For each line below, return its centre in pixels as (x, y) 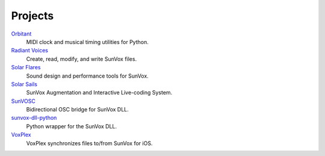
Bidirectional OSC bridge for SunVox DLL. (77, 110)
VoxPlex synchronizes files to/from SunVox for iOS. (89, 143)
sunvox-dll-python (34, 118)
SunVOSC (23, 101)
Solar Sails (24, 84)
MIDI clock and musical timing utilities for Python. (87, 42)
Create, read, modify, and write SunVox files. (82, 59)
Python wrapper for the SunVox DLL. (72, 126)
